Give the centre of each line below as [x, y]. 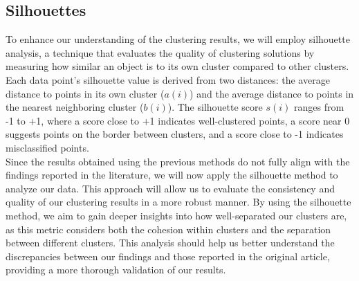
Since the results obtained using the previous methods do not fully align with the [178, 161]
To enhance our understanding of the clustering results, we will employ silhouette [178, 39]
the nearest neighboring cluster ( [75, 107]
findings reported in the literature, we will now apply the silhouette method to [172, 175]
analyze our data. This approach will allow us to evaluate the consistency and [170, 188]
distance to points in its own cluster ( [85, 93]
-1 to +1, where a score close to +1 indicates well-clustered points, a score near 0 [178, 120]
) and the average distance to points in [272, 93]
